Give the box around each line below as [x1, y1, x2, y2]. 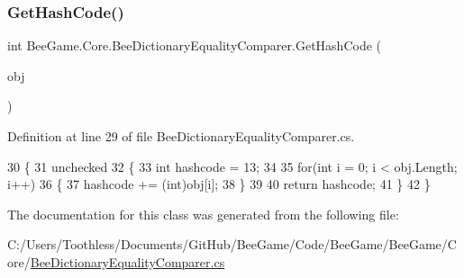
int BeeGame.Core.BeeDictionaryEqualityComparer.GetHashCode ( [7, 36, 381, 55]
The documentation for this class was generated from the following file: [7, 204, 399, 223]
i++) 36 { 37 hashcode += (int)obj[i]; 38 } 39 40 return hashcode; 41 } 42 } [7, 175, 431, 193]
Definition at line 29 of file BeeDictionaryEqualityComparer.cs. [7, 127, 355, 145]
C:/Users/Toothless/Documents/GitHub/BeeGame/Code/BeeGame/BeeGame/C [7, 235, 457, 254]
